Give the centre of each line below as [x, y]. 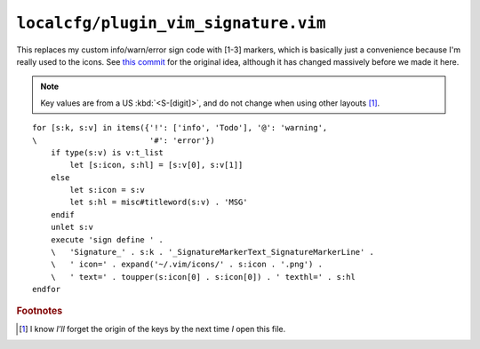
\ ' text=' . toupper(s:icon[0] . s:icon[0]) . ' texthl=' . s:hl [203, 277]
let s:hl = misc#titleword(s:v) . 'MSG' [159, 202]
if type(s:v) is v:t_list [107, 152]
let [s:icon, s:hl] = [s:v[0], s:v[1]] [156, 165]
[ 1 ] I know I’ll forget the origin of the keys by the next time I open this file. [152, 329]
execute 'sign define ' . [107, 239]
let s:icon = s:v [108, 190]
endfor [47, 290]
